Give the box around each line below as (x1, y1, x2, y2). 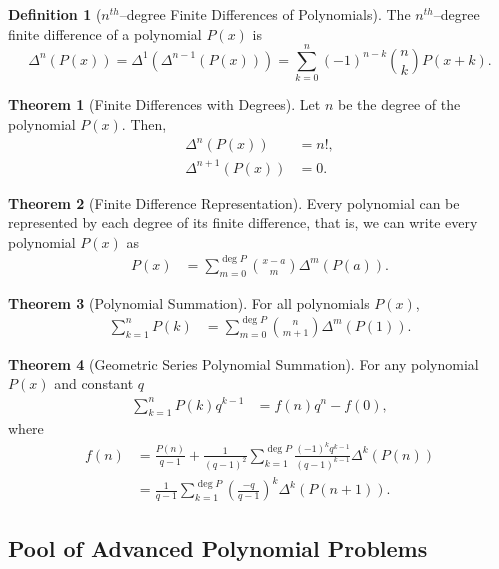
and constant (54, 373, 134, 394)
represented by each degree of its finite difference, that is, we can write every (8, 212, 478, 233)
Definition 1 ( (8, 4, 102, 24)
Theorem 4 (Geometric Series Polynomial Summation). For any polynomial (8, 353, 479, 374)
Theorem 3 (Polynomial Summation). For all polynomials (8, 292, 370, 313)
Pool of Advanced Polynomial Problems (8, 532, 428, 563)
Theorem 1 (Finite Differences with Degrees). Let (8, 94, 321, 115)
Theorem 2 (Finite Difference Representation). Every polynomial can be (8, 192, 460, 213)
